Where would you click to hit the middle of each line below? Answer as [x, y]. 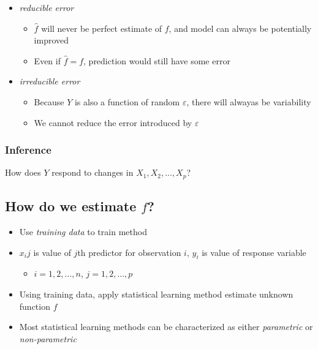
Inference [28, 150]
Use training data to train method [83, 232]
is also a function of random [127, 101]
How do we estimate [71, 206]
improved [51, 40]
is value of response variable [254, 252]
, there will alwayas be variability [249, 101]
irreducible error [50, 81]
